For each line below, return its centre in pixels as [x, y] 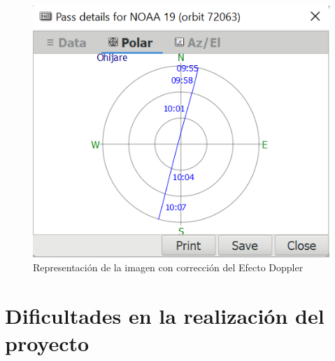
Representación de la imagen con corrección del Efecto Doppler [168, 267]
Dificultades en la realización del [165, 315]
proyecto [47, 343]
